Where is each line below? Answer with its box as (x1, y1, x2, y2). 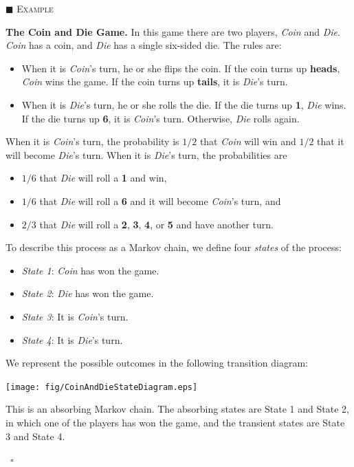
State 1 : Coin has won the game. (21, 263, 159, 277)
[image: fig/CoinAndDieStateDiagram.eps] (5, 382, 198, 392)
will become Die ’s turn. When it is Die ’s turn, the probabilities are (5, 147, 287, 162)
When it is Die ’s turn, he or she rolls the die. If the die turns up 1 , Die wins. (21, 97, 346, 111)
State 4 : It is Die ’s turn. (21, 332, 123, 347)
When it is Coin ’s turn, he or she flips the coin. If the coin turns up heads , (21, 61, 340, 75)
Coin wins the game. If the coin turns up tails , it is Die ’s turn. (21, 74, 288, 89)
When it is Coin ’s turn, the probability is (5, 134, 179, 149)
